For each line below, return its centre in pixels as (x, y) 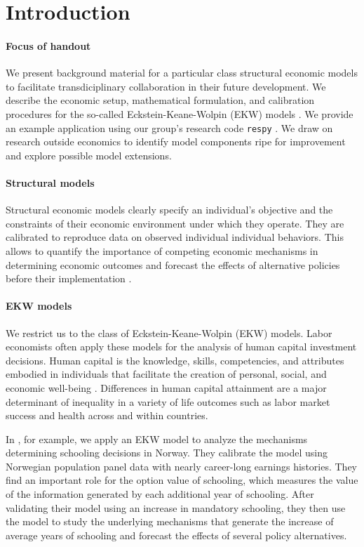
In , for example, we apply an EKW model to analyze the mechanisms (157, 439)
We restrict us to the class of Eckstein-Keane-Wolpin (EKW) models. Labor (169, 332)
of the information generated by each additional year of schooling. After (160, 494)
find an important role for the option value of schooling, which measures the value (182, 480)
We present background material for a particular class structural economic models (182, 73)
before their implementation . (69, 278)
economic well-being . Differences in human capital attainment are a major (166, 387)
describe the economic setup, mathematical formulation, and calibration (160, 100)
